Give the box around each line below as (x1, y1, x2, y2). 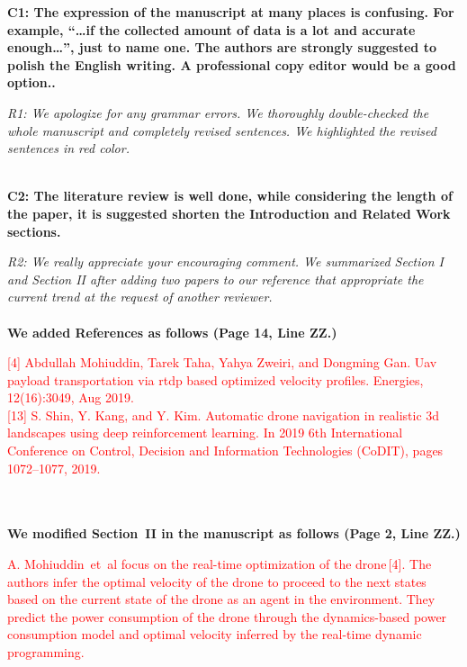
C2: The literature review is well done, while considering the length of (7, 186, 453, 205)
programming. (7, 643, 85, 661)
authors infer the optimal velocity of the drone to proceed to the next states (7, 572, 427, 590)
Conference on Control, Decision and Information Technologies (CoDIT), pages (7, 441, 444, 460)
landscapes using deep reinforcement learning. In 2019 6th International (7, 423, 403, 442)
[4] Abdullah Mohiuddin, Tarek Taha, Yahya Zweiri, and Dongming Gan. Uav (7, 353, 437, 372)
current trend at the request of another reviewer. (7, 287, 273, 306)
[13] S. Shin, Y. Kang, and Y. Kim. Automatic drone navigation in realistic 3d (7, 405, 440, 424)
